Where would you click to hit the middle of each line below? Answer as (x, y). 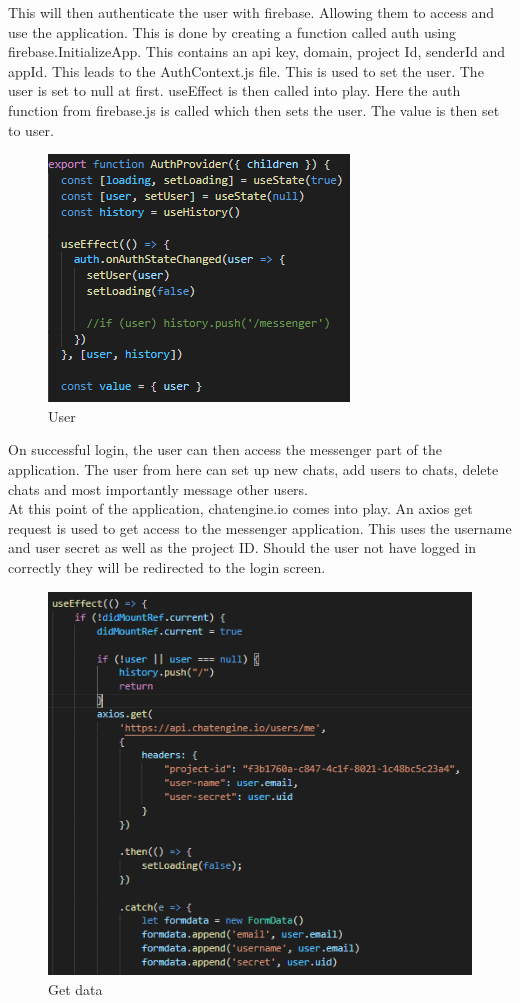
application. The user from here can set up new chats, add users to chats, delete (253, 468)
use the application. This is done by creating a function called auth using (232, 31)
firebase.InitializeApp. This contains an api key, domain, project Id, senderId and (257, 51)
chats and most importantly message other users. (158, 488)
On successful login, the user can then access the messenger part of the (225, 449)
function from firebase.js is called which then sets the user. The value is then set (254, 109)
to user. (31, 129)
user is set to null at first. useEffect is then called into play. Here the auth (234, 90)
